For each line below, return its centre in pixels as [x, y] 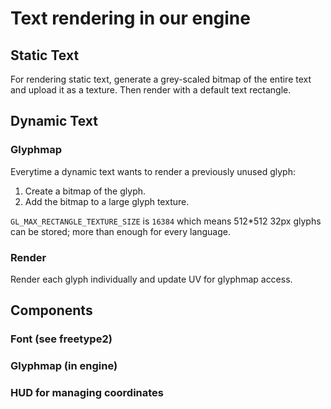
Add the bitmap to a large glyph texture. [107, 201]
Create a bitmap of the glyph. [85, 191]
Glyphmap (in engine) [64, 366]
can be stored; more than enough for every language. [121, 231]
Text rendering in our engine [130, 18]
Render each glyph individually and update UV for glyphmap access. [151, 279]
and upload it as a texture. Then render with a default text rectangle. [151, 90]
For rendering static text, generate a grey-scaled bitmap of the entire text [161, 79]
